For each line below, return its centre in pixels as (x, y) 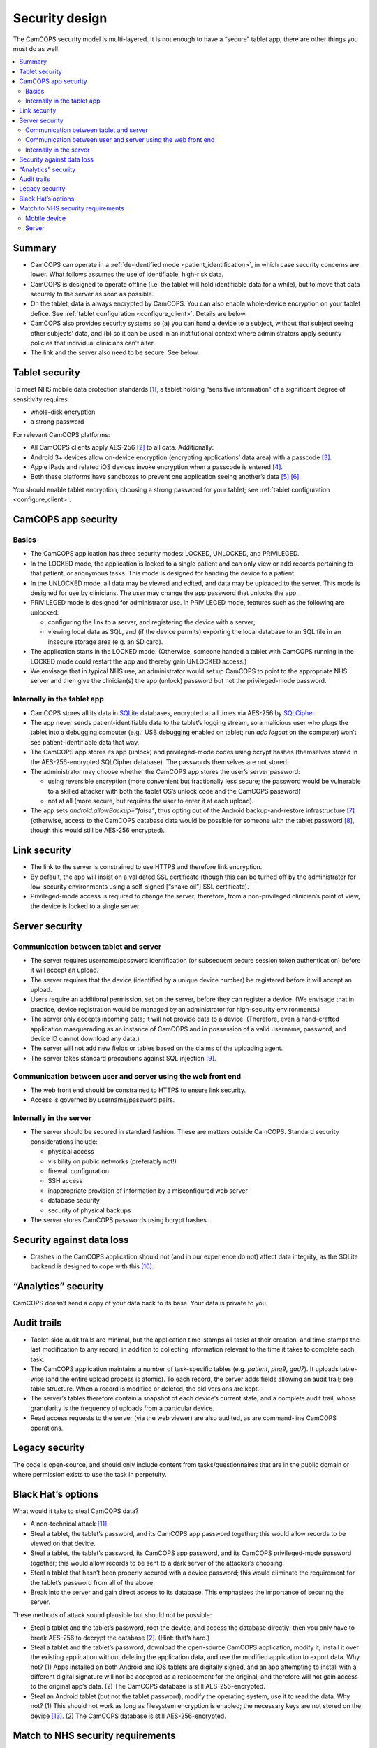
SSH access (65, 1181)
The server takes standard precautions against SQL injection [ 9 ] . (123, 1058)
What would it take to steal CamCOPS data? (76, 1511)
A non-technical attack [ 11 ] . (70, 1524)
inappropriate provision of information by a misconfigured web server (148, 1190)
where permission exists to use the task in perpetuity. (90, 1474)
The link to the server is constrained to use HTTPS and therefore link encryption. (146, 867)
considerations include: (64, 1141)
